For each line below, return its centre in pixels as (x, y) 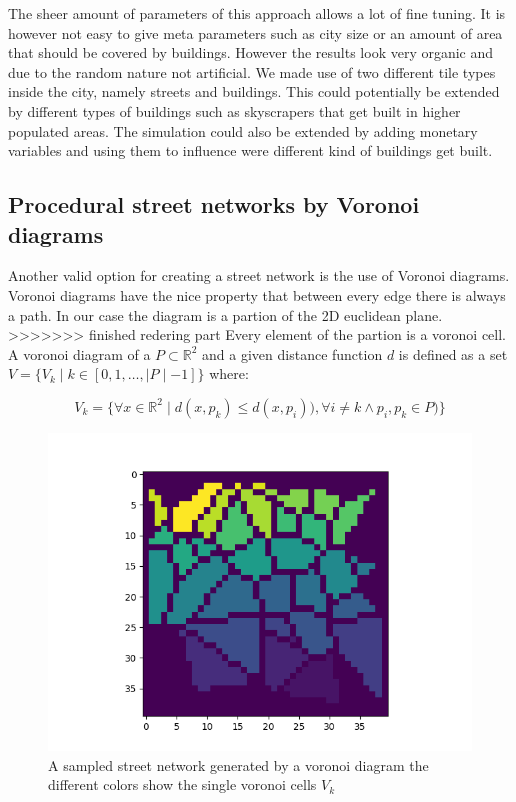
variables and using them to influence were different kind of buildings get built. (250, 150)
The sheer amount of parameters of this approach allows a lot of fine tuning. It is (257, 13)
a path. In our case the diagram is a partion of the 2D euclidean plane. (225, 314)
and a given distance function (292, 353)
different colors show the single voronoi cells (182, 784)
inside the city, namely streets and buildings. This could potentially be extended (254, 91)
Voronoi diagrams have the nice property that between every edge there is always (257, 294)
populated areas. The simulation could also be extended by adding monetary (243, 130)
